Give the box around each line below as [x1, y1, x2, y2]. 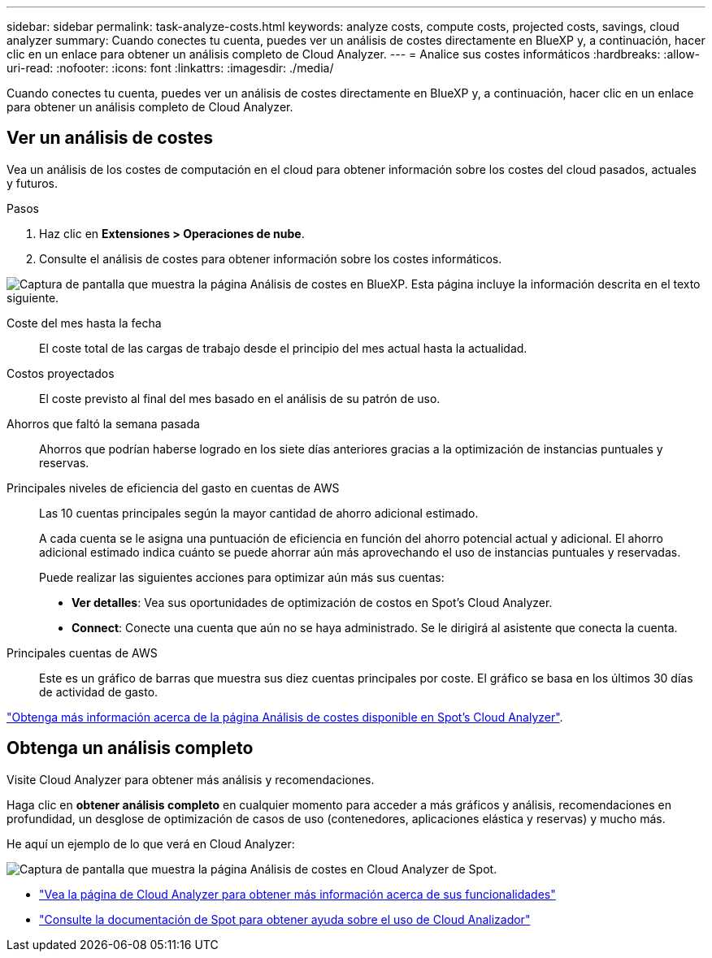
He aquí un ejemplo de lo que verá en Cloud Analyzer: [7, 836, 295, 851]
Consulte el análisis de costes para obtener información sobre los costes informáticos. [39, 251, 502, 266]
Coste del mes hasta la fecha [7, 315, 162, 330]
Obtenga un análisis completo [7, 738, 254, 759]
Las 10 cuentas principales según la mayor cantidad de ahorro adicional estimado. [39, 505, 479, 520]
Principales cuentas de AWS [7, 645, 158, 660]
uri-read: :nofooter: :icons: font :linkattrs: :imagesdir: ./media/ [7, 61, 334, 75]
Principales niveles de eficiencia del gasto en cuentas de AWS [7, 480, 340, 495]
